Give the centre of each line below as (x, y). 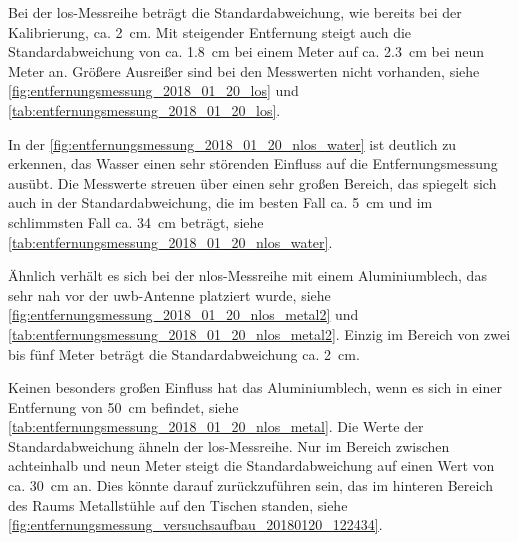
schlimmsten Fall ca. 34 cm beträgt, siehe (136, 221)
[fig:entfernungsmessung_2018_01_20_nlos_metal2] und (183, 314)
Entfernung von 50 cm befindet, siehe (123, 406)
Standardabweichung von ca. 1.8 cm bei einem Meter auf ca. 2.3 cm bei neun (246, 51)
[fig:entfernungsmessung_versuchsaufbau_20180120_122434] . (195, 524)
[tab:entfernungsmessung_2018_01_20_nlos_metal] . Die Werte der (216, 426)
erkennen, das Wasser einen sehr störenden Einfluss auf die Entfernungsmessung (253, 163)
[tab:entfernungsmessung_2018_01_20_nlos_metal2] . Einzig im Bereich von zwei (259, 333)
